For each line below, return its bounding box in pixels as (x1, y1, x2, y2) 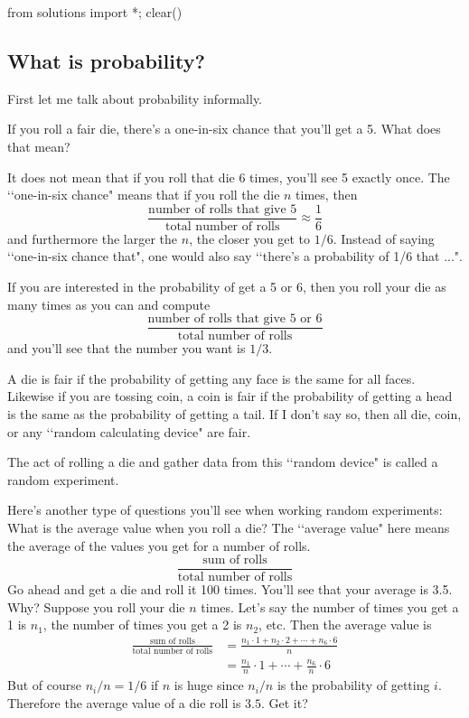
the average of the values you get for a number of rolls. (7, 536, 311, 555)
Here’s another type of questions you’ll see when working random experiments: (7, 500, 443, 519)
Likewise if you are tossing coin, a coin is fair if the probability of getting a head (7, 387, 453, 406)
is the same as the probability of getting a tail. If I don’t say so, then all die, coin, (7, 405, 462, 424)
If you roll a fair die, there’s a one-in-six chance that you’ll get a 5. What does (7, 119, 441, 138)
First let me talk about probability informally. (7, 89, 263, 107)
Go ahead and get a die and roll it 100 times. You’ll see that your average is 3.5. (7, 580, 453, 599)
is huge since (174, 676, 244, 695)
